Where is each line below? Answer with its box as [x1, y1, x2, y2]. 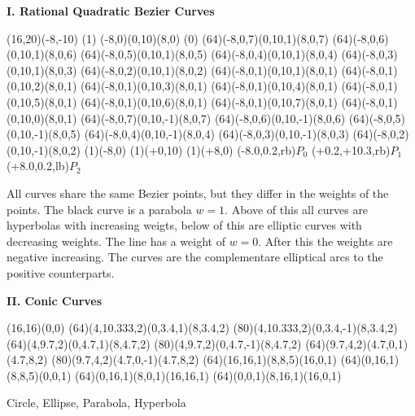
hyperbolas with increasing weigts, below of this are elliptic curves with [7, 217, 362, 234]
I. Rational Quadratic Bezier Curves [7, 2, 215, 19]
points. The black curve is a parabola [7, 200, 192, 217]
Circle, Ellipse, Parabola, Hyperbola [7, 394, 186, 411]
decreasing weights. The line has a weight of [7, 232, 225, 249]
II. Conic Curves [7, 291, 103, 309]
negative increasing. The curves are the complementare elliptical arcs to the [7, 248, 383, 265]
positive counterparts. [7, 264, 115, 281]
